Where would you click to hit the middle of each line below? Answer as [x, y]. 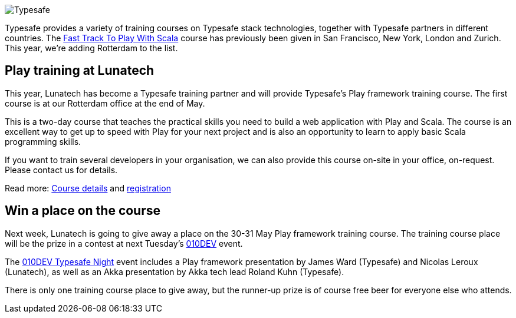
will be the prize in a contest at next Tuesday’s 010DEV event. [124, 243]
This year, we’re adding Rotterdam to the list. [91, 48]
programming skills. [43, 141]
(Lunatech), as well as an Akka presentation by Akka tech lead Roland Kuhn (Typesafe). [175, 271]
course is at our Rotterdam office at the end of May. [105, 103]
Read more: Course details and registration [88, 188]
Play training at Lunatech [80, 71]
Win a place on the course [83, 211]
